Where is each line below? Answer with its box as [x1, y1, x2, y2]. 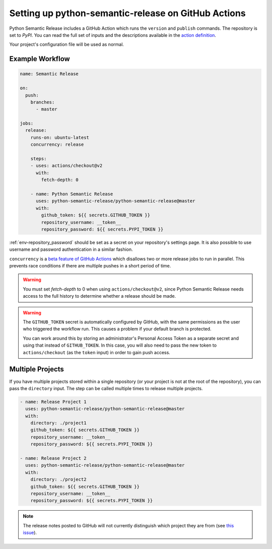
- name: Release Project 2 [20, 456, 87, 461]
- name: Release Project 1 [20, 399, 87, 405]
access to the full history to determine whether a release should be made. [23, 293, 176, 299]
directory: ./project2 [30, 477, 87, 482]
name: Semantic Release [20, 71, 79, 77]
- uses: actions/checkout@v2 [30, 163, 103, 169]
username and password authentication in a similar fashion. [9, 246, 133, 252]
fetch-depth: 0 [41, 177, 79, 183]
